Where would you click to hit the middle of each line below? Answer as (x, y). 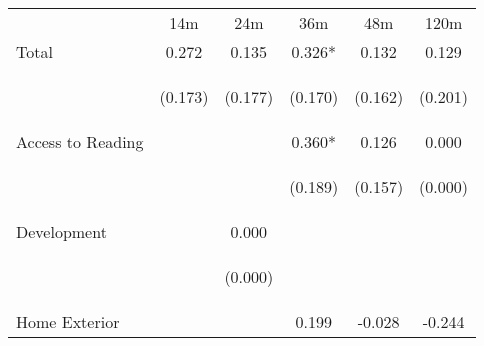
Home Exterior (68, 321)
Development (61, 231)
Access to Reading (80, 141)
